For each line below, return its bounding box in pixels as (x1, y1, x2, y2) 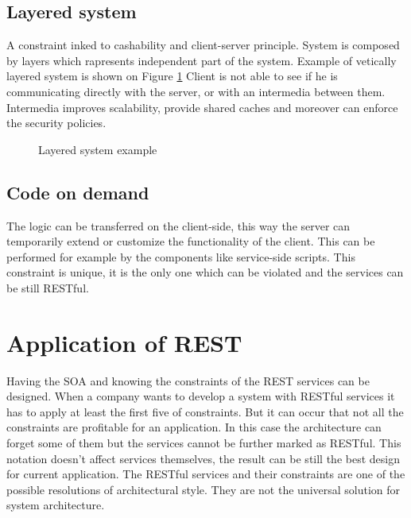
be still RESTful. (6, 279, 89, 296)
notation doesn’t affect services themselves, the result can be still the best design (6, 450, 400, 466)
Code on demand (6, 180, 149, 204)
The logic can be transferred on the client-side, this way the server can (6, 217, 351, 234)
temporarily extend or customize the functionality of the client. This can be (6, 233, 375, 249)
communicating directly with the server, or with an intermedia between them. (6, 83, 386, 99)
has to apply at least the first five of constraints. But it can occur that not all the (6, 403, 404, 419)
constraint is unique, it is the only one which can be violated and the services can (6, 264, 404, 280)
